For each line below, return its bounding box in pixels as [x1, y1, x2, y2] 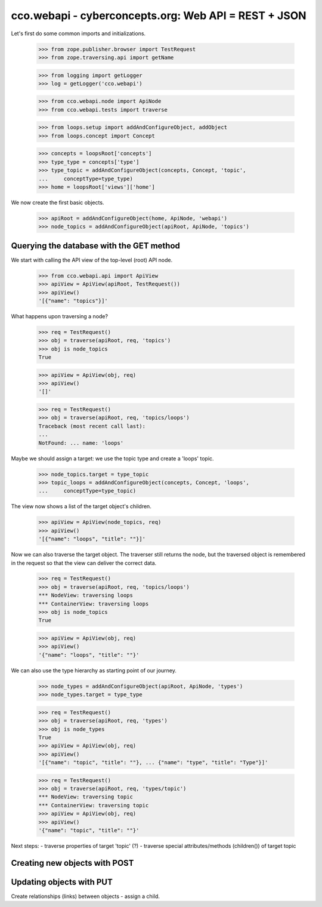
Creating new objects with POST [11, 857, 134, 868]
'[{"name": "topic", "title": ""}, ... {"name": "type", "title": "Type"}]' [38, 759, 268, 766]
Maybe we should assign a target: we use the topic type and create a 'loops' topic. [11, 454, 214, 462]
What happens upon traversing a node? [11, 312, 109, 319]
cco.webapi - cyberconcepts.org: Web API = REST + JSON [11, 9, 306, 22]
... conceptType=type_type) [38, 175, 134, 182]
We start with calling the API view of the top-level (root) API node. [11, 256, 173, 263]
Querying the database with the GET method [11, 241, 180, 251]
